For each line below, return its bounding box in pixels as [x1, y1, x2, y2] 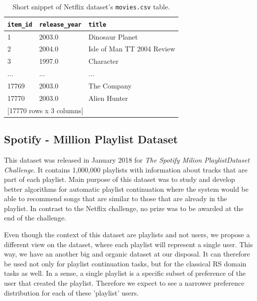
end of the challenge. [4, 213, 66, 223]
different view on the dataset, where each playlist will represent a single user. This [4, 239, 253, 249]
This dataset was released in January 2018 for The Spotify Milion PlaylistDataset [4, 154, 250, 165]
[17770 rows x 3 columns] [7, 105, 84, 115]
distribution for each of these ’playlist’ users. [4, 287, 139, 298]
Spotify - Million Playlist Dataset [4, 131, 178, 147]
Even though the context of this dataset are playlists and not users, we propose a [4, 229, 250, 240]
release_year [39, 21, 82, 28]
